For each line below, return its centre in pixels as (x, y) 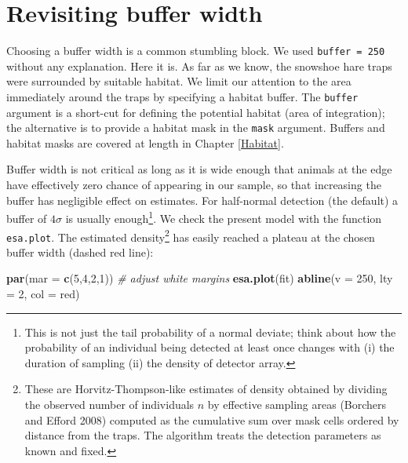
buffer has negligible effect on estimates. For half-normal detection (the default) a (202, 200)
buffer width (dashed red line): (80, 252)
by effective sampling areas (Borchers (297, 404)
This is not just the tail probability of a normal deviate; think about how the (210, 332)
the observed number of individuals (109, 404)
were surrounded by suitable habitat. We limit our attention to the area (179, 81)
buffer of (27, 218)
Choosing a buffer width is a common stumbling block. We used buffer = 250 (196, 51)
